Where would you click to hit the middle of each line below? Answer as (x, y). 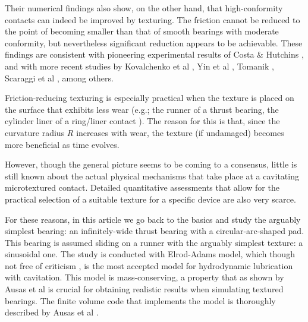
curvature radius (35, 132)
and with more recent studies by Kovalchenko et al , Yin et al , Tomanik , (139, 66)
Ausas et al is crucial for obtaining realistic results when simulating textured (144, 289)
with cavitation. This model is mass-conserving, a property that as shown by (144, 277)
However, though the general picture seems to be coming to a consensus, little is (151, 164)
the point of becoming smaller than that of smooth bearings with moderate (142, 31)
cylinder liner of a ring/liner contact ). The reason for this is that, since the (142, 121)
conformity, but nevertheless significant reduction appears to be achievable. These (154, 42)
